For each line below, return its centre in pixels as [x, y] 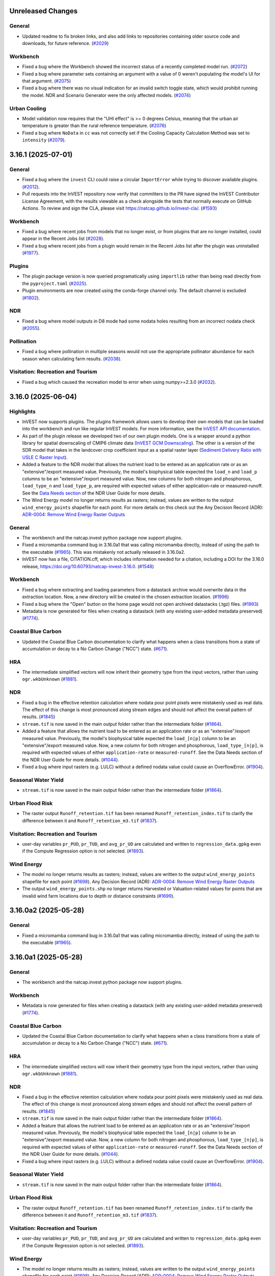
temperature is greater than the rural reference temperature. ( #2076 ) [94, 126]
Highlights [22, 411]
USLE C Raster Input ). [45, 457]
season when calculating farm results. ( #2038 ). [72, 359]
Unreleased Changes [44, 11]
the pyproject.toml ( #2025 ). [55, 283]
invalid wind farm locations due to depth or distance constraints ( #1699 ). [99, 896]
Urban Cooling [28, 108]
